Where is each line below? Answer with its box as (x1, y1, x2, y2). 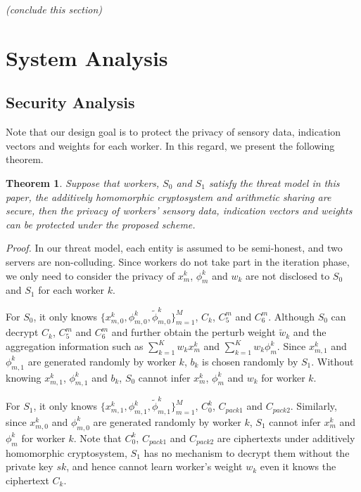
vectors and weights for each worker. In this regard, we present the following (6, 138, 335, 153)
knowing (6, 370, 42, 384)
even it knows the (260, 459, 336, 474)
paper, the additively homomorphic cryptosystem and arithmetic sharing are (6, 189, 331, 204)
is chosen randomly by (202, 354, 298, 368)
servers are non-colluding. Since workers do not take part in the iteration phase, (6, 254, 350, 268)
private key (6, 459, 53, 474)
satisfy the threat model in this (208, 175, 340, 190)
